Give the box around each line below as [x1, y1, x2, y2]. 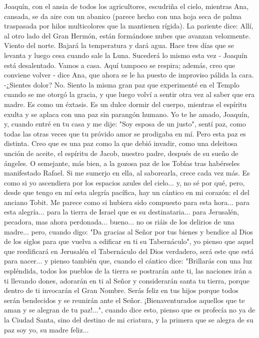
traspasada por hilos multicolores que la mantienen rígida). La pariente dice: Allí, [4, 20, 253, 31]
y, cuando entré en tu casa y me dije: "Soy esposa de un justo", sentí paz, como [4, 118, 246, 129]
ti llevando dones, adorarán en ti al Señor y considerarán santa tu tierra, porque [4, 275, 249, 285]
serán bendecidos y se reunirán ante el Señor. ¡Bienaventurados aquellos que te [4, 294, 245, 305]
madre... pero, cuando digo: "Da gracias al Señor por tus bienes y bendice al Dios [4, 226, 253, 236]
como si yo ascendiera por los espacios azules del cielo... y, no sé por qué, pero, [4, 177, 245, 187]
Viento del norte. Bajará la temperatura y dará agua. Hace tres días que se [4, 40, 234, 50]
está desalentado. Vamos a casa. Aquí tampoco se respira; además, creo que [4, 59, 235, 70]
